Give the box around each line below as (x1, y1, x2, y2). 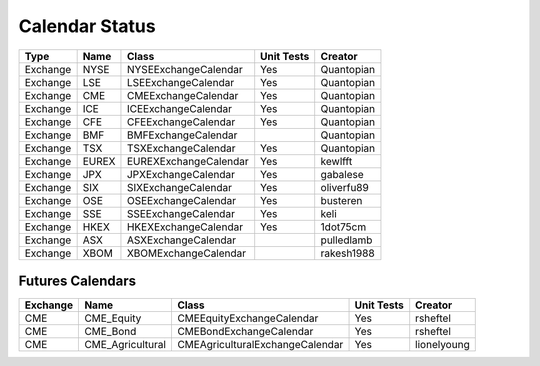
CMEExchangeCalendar (126, 88, 239, 102)
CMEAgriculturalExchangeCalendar (176, 338, 344, 352)
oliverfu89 (320, 180, 369, 194)
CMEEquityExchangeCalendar (176, 311, 319, 325)
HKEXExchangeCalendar (126, 220, 244, 234)
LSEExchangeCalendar (126, 75, 235, 89)
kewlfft (320, 154, 353, 168)
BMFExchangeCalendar (126, 128, 238, 142)
